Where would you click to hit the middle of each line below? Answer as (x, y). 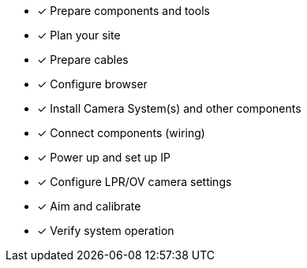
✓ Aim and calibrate (89, 206)
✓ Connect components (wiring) (121, 133)
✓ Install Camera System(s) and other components (169, 108)
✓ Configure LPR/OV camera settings (135, 182)
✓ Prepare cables (83, 60)
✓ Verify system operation (106, 231)
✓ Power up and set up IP (104, 157)
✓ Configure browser (92, 84)
